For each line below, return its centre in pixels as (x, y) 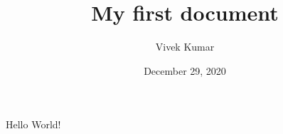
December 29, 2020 (185, 70)
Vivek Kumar (185, 47)
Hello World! (33, 124)
